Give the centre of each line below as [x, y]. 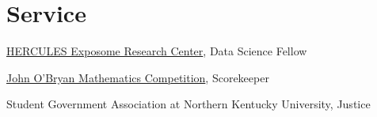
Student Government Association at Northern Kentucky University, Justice [188, 104]
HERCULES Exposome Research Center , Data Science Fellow [157, 51]
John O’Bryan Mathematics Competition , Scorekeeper [138, 77]
